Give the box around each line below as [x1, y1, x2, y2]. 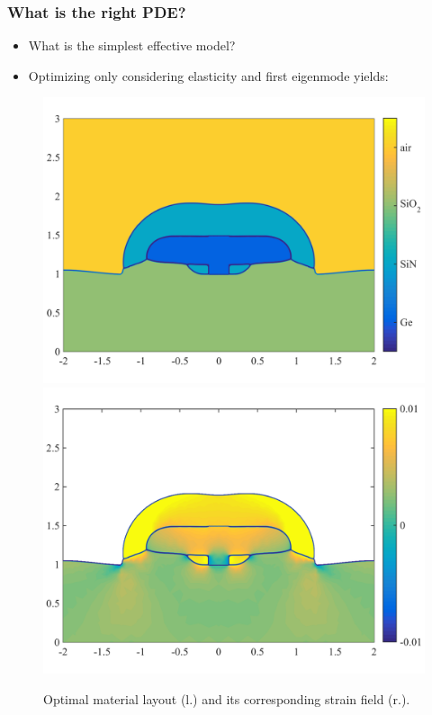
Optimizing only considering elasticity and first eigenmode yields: [28, 66, 389, 85]
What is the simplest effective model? [28, 36, 236, 55]
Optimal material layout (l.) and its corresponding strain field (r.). [43, 689, 410, 708]
